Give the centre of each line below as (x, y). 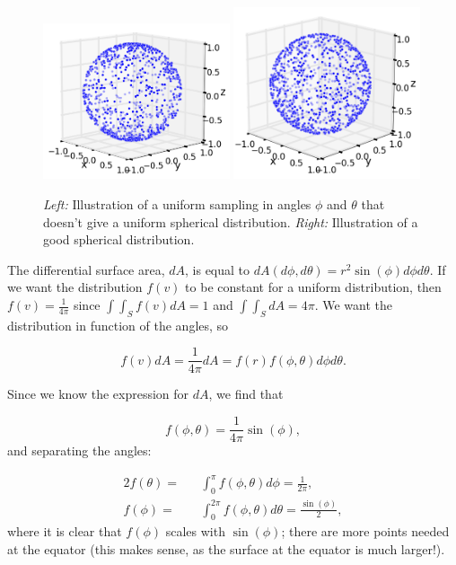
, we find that (246, 394)
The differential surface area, (86, 269)
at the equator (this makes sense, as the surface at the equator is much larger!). (226, 548)
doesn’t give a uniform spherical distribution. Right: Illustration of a (231, 221)
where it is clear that (65, 531)
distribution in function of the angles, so (118, 325)
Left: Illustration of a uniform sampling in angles (177, 204)
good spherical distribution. (119, 239)
